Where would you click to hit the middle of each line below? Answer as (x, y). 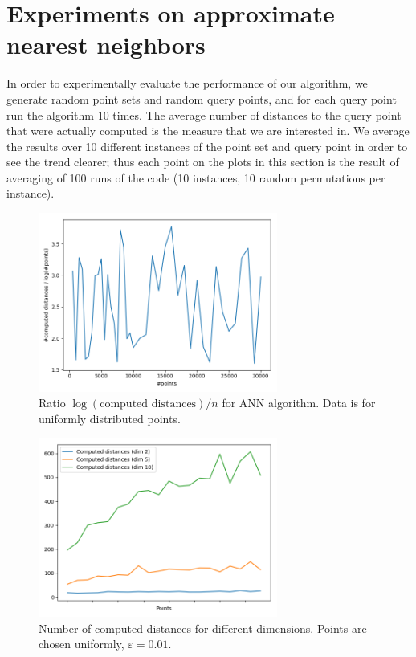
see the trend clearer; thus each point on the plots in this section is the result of (203, 162)
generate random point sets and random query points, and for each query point (202, 98)
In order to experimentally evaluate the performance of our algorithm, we (187, 83)
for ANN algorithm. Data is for (299, 403)
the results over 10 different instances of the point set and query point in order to (207, 146)
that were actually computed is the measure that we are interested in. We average (208, 131)
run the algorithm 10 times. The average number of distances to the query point (204, 114)
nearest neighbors (106, 45)
